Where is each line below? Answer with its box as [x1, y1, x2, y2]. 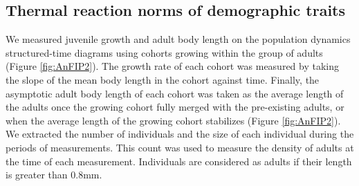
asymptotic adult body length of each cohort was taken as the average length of [6, 86, 344, 100]
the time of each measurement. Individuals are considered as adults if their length [6, 154, 352, 168]
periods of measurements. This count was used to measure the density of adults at [6, 140, 354, 154]
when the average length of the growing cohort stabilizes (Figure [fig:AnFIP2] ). [6, 113, 341, 127]
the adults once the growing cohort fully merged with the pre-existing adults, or [6, 100, 344, 114]
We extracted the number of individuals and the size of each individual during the [6, 127, 354, 141]
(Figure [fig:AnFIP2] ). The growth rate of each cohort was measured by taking [6, 59, 340, 73]
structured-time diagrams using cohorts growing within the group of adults [6, 45, 323, 59]
